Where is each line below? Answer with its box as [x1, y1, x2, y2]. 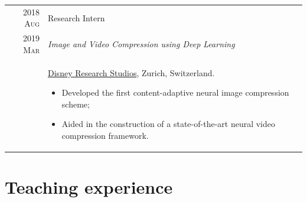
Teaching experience [5, 175, 173, 199]
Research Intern [48, 11, 105, 24]
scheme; [61, 97, 90, 110]
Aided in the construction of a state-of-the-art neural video [61, 118, 275, 130]
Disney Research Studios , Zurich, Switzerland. [48, 66, 215, 79]
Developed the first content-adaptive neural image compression [61, 86, 289, 99]
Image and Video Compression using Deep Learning [48, 37, 235, 50]
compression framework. [61, 129, 149, 141]
